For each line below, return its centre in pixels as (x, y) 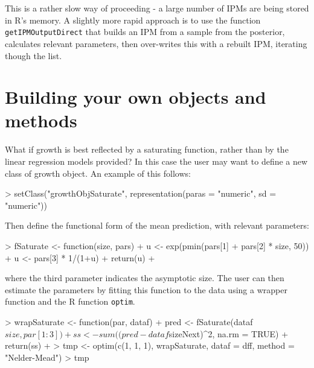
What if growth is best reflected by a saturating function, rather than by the (147, 149)
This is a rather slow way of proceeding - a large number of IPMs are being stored (157, 8)
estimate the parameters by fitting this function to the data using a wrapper (146, 289)
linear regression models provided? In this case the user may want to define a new (156, 161)
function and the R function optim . (70, 301)
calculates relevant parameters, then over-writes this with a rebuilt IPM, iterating (156, 43)
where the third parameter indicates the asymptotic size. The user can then (145, 278)
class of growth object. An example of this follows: (98, 173)
